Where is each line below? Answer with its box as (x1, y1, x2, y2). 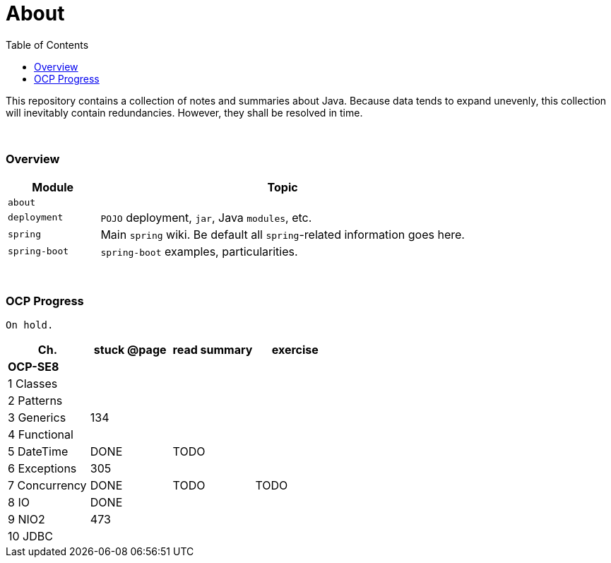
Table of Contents (6, 38, 89, 51)
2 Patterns (8, 393, 63, 408)
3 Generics (8, 410, 66, 425)
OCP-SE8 (8, 360, 59, 374)
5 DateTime (8, 444, 69, 459)
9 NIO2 (8, 512, 45, 527)
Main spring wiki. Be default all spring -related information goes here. (100, 227, 465, 242)
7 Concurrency (8, 478, 87, 493)
